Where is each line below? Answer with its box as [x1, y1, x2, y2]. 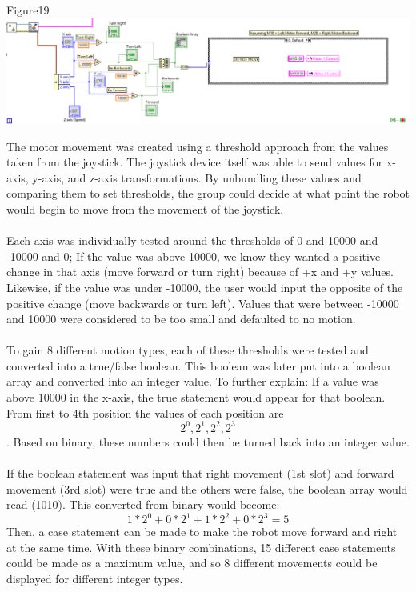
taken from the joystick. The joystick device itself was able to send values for [6, 154, 383, 170]
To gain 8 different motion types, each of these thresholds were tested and [6, 342, 369, 358]
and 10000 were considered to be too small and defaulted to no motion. [6, 310, 356, 327]
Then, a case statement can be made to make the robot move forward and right [6, 523, 398, 540]
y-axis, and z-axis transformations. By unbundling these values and [32, 169, 362, 186]
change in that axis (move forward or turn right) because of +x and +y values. [6, 263, 394, 280]
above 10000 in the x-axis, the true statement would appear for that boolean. [6, 389, 386, 406]
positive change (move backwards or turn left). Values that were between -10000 [6, 294, 399, 311]
